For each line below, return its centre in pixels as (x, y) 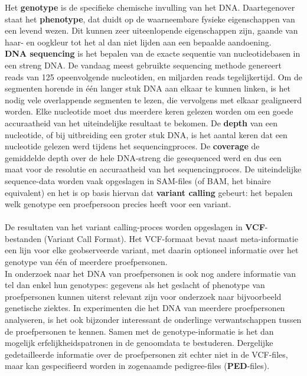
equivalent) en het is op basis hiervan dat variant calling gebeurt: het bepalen (149, 192)
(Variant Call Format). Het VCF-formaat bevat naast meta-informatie (171, 238)
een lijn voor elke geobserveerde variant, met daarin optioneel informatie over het (152, 250)
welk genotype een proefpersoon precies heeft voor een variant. (118, 204)
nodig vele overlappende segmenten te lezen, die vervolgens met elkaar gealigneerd (153, 99)
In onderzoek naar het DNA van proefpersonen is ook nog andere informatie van (150, 273)
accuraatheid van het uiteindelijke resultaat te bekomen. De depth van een (141, 122)
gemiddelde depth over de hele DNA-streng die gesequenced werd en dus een (143, 157)
